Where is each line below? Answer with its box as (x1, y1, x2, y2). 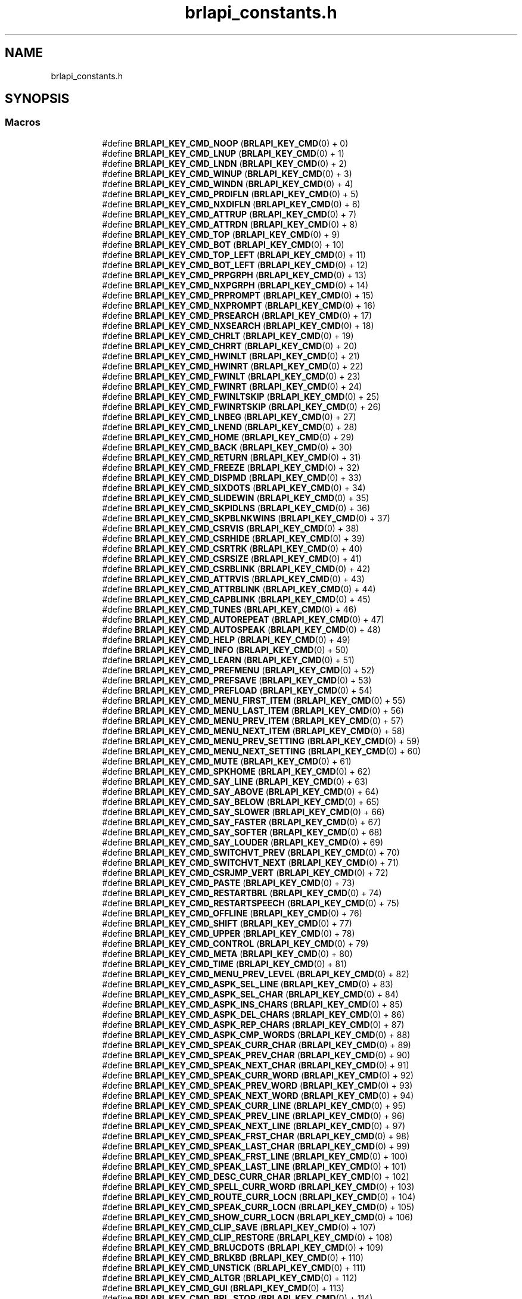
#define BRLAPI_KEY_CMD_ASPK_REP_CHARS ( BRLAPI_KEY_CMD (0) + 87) (102, 1019, 405, 1030)
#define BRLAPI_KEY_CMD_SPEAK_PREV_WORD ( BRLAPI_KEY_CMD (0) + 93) (102, 1080, 413, 1090)
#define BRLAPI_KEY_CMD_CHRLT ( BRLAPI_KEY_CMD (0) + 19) (102, 330, 354, 341)
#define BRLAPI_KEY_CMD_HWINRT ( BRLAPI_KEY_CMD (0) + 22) (102, 361, 363, 371)
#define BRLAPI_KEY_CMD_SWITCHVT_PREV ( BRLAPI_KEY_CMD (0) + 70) (102, 847, 400, 857)
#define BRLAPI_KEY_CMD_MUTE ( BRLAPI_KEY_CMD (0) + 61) (102, 756, 352, 766)
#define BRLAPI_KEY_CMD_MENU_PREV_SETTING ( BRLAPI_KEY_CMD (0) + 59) (102, 735, 420, 746)
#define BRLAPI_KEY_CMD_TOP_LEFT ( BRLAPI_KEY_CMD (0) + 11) (102, 249, 366, 260)
